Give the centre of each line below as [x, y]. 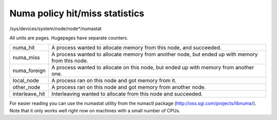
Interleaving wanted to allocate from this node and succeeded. [127, 94]
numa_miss [26, 58]
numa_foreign [29, 70]
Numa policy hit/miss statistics [77, 13]
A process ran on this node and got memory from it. [114, 81]
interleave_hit [29, 94]
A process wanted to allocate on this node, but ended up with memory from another [153, 67]
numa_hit [24, 47]
